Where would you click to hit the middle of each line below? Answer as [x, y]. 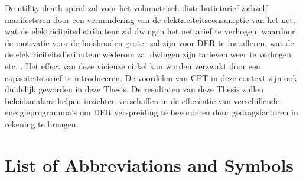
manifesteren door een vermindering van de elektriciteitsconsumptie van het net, [150, 19]
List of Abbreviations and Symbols [149, 164]
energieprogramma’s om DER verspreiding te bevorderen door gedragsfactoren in [151, 112]
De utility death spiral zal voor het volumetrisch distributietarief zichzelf [136, 8]
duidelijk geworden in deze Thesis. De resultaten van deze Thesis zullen [134, 89]
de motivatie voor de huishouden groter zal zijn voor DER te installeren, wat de [149, 42]
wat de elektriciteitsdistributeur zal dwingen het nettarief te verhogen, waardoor [150, 31]
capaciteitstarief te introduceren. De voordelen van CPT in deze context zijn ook [151, 77]
